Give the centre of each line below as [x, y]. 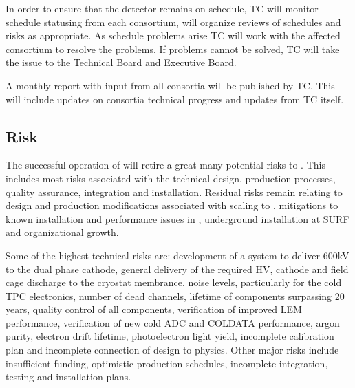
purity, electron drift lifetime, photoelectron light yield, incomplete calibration [170, 336]
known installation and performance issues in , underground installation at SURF [177, 218]
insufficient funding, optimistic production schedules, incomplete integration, [167, 363]
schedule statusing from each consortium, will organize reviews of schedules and [173, 22]
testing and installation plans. [68, 377]
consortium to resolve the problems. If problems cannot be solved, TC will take [173, 48]
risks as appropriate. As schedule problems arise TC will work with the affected [173, 35]
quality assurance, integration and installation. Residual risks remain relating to [174, 192]
